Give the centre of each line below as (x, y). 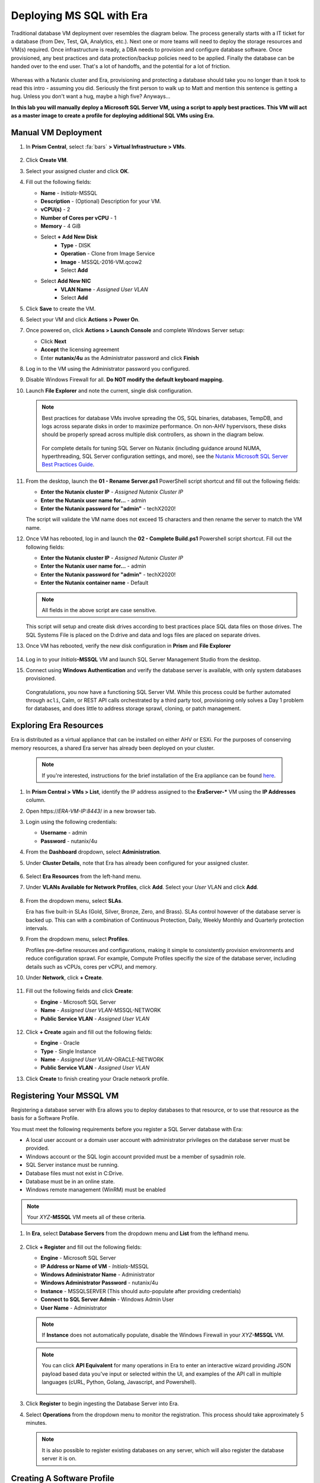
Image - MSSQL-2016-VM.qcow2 (101, 262)
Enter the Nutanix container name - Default (95, 583)
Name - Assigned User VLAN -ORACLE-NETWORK (102, 1059)
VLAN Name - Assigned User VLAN (104, 289)
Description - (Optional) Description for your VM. (101, 201)
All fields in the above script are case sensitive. (99, 610)
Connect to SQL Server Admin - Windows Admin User (107, 1300)
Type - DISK (76, 245)
